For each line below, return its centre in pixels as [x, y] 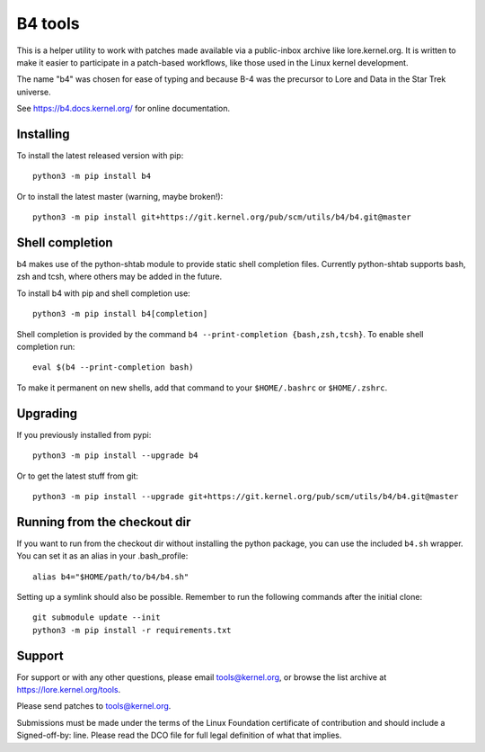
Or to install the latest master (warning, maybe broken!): [120, 196]
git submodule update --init [97, 618]
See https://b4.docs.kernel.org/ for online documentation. [123, 109]
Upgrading [47, 413]
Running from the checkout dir [104, 522]
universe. [34, 92]
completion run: [46, 347]
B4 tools [48, 23]
